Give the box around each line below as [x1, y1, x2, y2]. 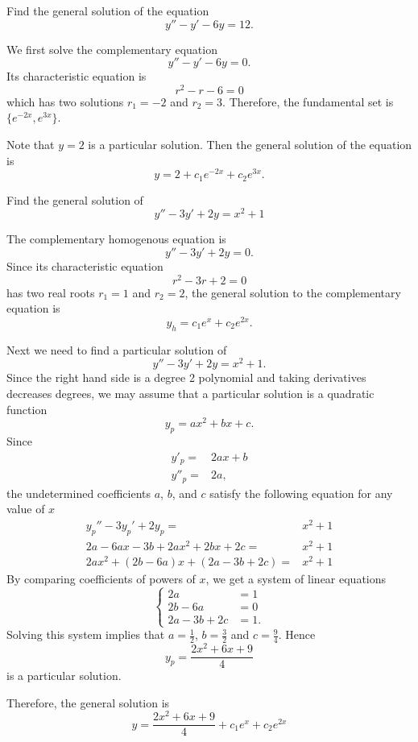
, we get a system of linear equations [205, 570, 387, 587]
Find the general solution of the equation [6, 2, 209, 19]
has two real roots [6, 284, 95, 301]
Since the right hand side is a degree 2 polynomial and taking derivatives [6, 369, 366, 386]
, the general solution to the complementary [184, 284, 401, 301]
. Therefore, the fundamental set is [222, 93, 394, 110]
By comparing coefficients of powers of [6, 570, 196, 587]
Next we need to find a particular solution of [6, 341, 227, 358]
